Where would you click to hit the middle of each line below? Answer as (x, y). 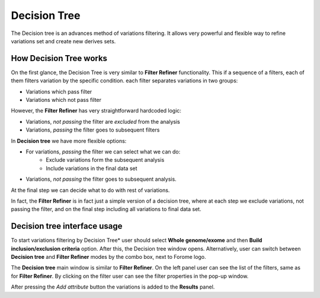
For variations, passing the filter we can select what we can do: (103, 152)
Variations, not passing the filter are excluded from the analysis (103, 121)
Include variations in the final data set (92, 168)
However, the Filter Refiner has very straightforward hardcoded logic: (96, 111)
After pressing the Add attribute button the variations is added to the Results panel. (113, 287)
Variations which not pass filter (64, 100)
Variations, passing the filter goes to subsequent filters (93, 130)
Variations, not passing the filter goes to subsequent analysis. (101, 179)
